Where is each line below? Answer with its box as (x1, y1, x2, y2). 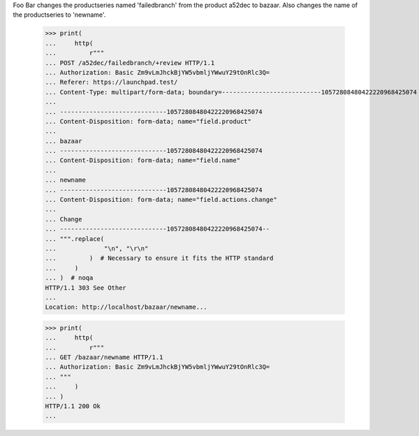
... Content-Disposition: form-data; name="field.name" (45, 157, 241, 164)
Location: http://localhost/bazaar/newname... (45, 303, 207, 311)
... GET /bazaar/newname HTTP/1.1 (45, 354, 163, 361)
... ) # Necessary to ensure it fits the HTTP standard (45, 254, 274, 262)
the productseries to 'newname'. (13, 10, 106, 19)
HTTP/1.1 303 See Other (45, 284, 127, 291)
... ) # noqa (45, 274, 94, 282)
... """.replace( (45, 235, 105, 242)
